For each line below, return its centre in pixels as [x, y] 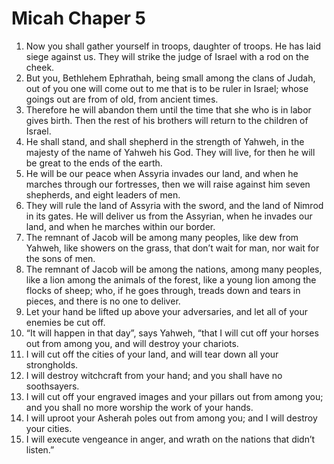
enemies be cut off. [65, 322]
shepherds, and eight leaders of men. [103, 194]
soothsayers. [52, 386]
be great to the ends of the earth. [94, 163]
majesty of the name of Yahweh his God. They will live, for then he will [170, 152]
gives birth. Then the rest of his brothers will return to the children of [167, 120]
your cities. [49, 428]
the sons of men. [60, 258]
